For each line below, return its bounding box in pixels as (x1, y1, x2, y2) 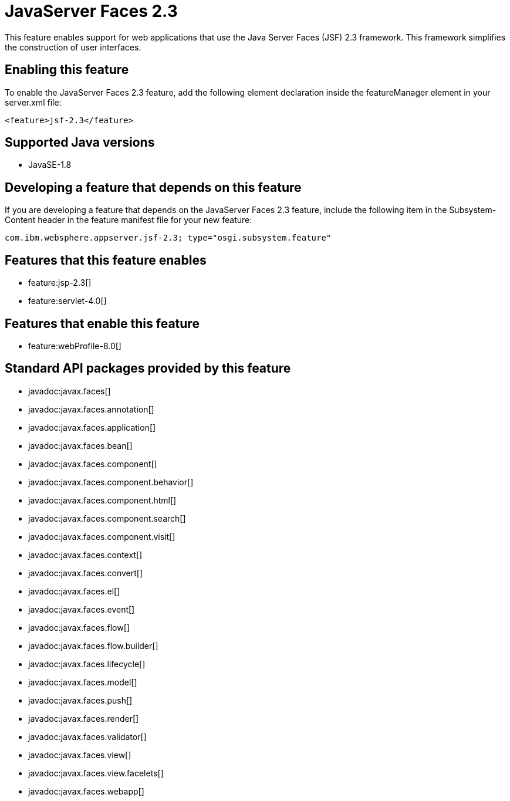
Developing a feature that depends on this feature (5, 180, 302, 195)
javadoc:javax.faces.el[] (28, 586, 120, 596)
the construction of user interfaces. (5, 42, 141, 52)
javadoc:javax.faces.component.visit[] (28, 531, 175, 542)
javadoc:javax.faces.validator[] (28, 731, 147, 742)
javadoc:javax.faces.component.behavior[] (28, 476, 194, 487)
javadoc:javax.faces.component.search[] (28, 513, 186, 523)
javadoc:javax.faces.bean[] (28, 440, 133, 451)
